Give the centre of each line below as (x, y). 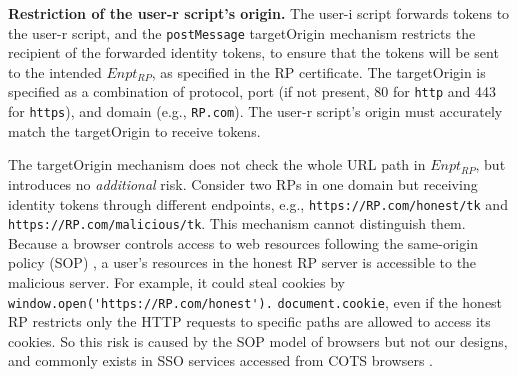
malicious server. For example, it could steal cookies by (176, 282)
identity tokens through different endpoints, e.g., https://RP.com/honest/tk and (258, 203)
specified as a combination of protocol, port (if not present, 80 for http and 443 (252, 91)
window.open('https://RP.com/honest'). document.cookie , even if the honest (255, 301)
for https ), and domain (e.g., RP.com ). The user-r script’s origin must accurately (255, 111)
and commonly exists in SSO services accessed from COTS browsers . (220, 360)
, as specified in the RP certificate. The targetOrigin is (318, 71)
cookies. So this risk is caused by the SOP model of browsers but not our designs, (258, 340)
